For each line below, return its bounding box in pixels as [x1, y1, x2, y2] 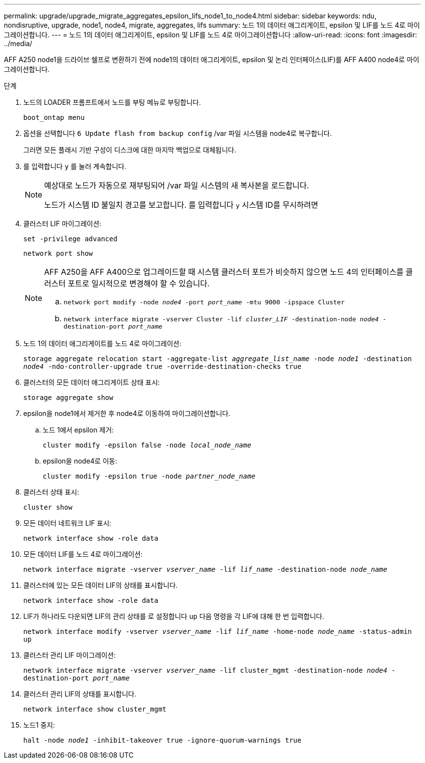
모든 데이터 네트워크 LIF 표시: [23, 519, 112, 527]
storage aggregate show [23, 394, 114, 401]
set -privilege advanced [23, 235, 117, 243]
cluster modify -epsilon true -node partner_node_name [43, 472, 256, 480]
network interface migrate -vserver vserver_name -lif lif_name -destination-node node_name [23, 565, 388, 573]
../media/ [4, 39, 33, 48]
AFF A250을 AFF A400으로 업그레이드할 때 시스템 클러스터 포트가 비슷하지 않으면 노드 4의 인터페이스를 [44, 267, 404, 277]
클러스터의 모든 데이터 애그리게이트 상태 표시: [23, 378, 160, 386]
